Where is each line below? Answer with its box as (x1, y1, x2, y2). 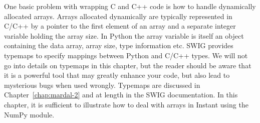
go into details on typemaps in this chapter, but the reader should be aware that (4, 60, 251, 70)
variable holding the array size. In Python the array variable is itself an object (4, 30, 244, 41)
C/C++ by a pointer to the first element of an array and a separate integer (4, 21, 236, 31)
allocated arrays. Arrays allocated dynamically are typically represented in (4, 11, 232, 21)
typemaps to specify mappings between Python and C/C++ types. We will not (4, 50, 248, 60)
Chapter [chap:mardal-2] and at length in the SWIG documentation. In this (4, 89, 238, 100)
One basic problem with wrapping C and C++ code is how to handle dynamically (4, 1, 256, 11)
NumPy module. (4, 109, 55, 119)
